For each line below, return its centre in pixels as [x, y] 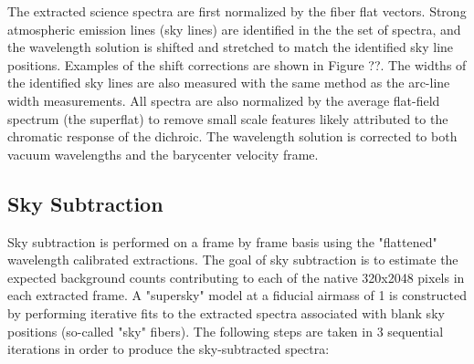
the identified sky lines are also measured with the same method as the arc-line [229, 83]
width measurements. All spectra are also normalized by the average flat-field [224, 100]
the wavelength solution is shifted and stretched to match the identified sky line [231, 47]
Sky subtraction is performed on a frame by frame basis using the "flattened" [222, 241]
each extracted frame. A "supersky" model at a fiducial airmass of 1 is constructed [237, 295]
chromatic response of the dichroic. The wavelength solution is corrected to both [232, 136]
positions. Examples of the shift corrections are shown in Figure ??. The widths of [237, 64]
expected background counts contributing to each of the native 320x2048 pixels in [236, 277]
